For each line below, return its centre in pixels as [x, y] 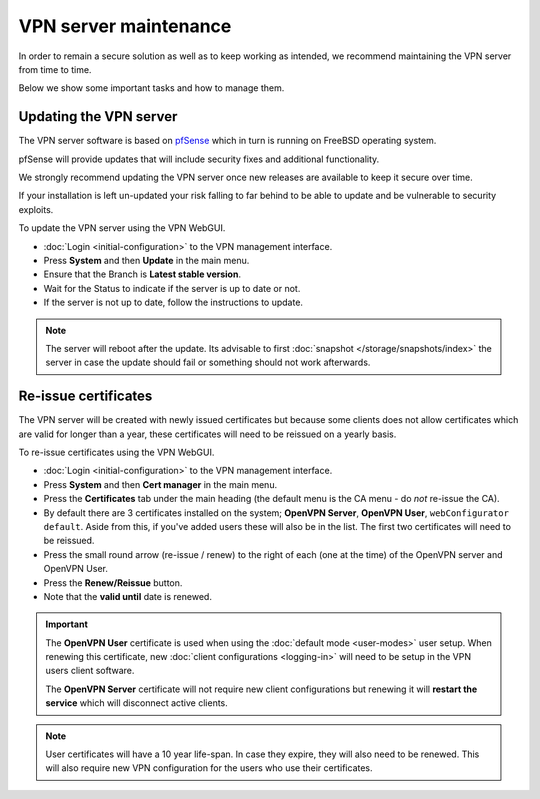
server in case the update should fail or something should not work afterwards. [208, 362]
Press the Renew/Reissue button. [113, 582]
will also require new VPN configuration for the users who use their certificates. [209, 768]
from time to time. [55, 69]
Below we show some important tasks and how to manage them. [151, 88]
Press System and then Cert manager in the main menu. [160, 484]
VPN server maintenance [125, 26]
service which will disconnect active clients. [137, 703]
